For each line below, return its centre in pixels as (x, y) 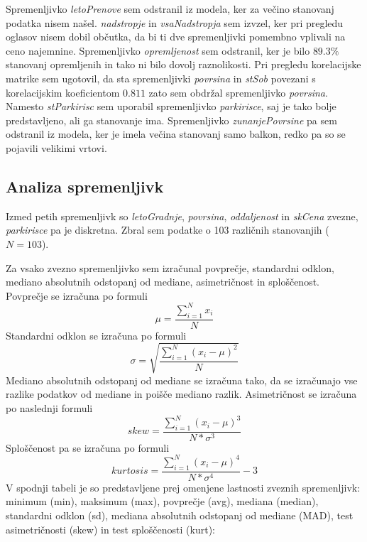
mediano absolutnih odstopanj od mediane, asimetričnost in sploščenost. (163, 282)
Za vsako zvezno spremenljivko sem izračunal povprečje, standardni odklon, (170, 267)
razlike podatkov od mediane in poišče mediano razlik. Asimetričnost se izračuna (181, 394)
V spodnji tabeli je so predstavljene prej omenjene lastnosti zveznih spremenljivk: (183, 487)
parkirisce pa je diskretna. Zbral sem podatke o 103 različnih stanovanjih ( (168, 230)
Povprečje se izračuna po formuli (77, 295)
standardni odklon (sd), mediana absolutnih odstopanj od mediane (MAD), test (180, 515)
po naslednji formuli (49, 407)
